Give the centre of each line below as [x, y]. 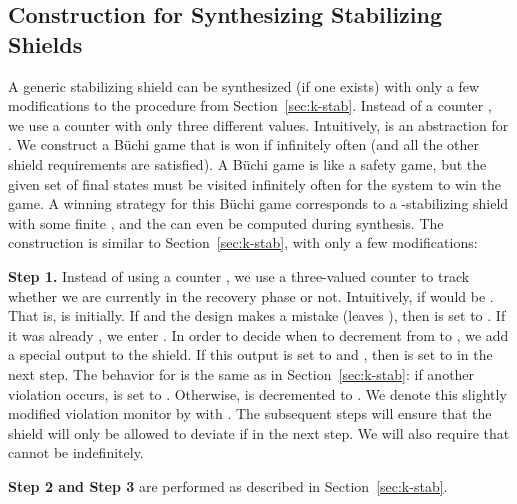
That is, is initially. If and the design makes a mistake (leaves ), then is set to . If [257, 315]
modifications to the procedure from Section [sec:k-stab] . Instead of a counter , [250, 105]
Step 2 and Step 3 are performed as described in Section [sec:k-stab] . [228, 485]
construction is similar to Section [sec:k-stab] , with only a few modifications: [243, 242]
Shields [45, 43]
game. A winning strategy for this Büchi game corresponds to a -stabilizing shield [258, 203]
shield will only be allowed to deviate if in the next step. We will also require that [259, 432]
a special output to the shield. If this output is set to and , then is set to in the [250, 354]
